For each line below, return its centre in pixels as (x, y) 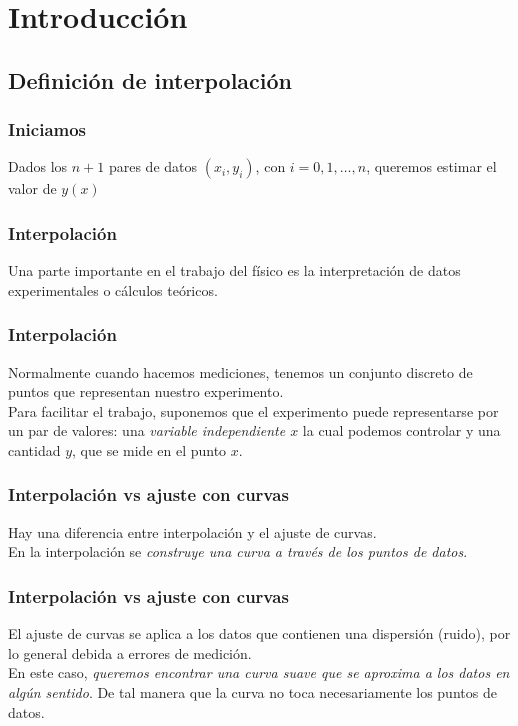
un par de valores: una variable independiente (147, 430)
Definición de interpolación (150, 79)
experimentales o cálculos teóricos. (113, 289)
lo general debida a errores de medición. (130, 652)
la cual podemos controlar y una (401, 430)
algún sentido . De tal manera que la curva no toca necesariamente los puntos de (252, 691)
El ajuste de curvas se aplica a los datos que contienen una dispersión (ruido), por (259, 633)
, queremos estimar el (431, 166)
